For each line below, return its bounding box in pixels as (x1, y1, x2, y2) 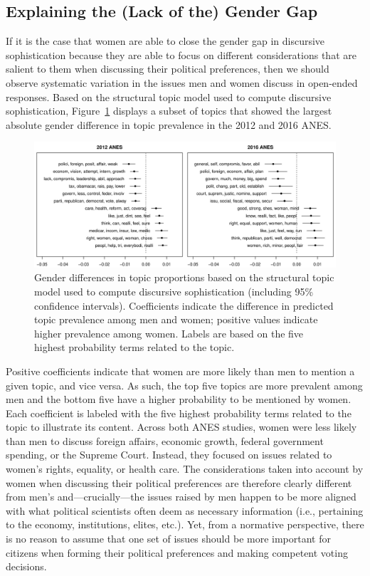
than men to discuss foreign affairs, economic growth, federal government (6, 433, 324, 448)
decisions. (6, 559, 47, 574)
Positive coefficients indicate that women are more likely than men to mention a (6, 363, 355, 378)
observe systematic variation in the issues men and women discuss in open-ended (6, 75, 358, 90)
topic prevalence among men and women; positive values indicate (34, 312, 318, 327)
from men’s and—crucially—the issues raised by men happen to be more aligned (6, 489, 356, 504)
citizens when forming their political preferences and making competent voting (6, 545, 348, 560)
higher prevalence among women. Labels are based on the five (34, 325, 304, 340)
